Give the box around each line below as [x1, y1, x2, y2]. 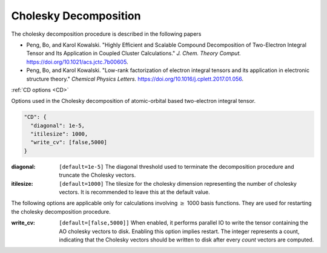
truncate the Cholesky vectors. [59, 171, 136, 179]
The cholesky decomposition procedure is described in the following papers [11, 30, 202, 38]
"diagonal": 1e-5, [30, 122, 85, 129]
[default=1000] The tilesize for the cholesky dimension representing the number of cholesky [59, 180, 297, 187]
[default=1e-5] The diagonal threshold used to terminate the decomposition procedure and [59, 163, 294, 170]
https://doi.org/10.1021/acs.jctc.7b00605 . [26, 58, 128, 65]
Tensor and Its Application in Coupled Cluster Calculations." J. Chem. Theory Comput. [26, 50, 242, 57]
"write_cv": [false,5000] [30, 139, 107, 146]
